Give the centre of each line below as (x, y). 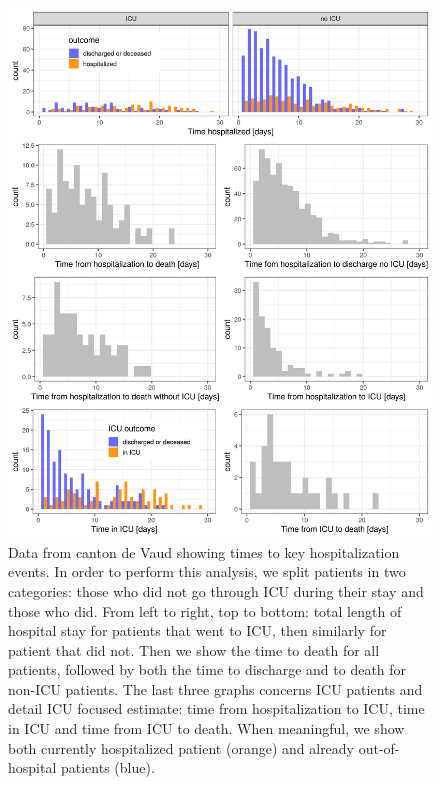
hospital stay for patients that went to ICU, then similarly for (197, 630)
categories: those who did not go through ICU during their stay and (216, 590)
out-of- (379, 747)
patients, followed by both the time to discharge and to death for (207, 669)
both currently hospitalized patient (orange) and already (181, 747)
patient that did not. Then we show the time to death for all (194, 649)
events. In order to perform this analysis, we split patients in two (207, 571)
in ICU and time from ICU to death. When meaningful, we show (206, 728)
